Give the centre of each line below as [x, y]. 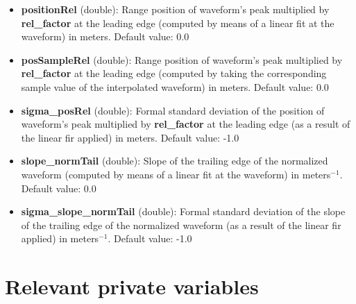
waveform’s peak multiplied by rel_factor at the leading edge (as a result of [186, 124]
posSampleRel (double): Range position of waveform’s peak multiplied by [182, 59]
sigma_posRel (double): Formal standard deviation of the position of [173, 110]
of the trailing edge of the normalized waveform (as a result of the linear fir [181, 225]
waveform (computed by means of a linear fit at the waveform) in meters [176, 174]
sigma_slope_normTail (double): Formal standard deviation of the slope [183, 211]
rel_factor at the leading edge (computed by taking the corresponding [174, 73]
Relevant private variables [132, 286]
